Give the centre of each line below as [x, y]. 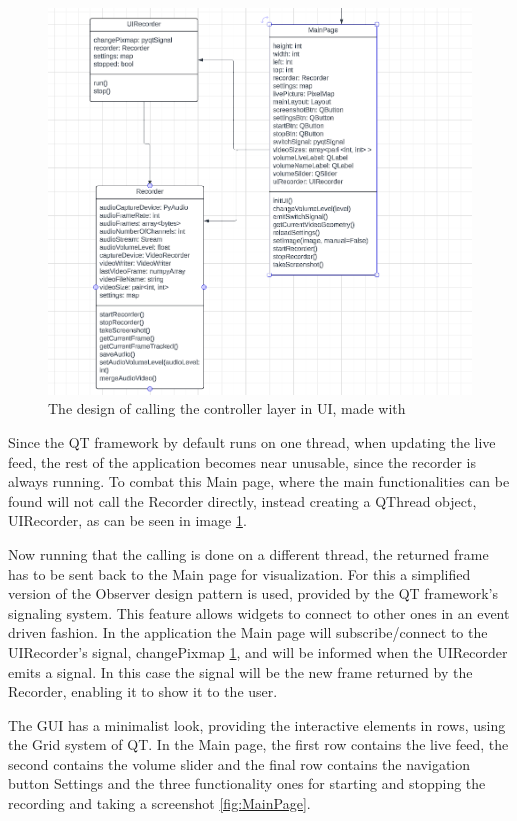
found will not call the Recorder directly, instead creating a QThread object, [242, 500]
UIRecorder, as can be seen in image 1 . [127, 520]
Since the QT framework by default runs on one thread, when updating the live [252, 441]
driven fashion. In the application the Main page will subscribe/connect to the [248, 632]
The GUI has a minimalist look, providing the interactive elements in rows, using [257, 724]
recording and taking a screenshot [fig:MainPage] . [159, 803]
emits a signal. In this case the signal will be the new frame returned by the [240, 671]
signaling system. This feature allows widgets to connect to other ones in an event [259, 612]
